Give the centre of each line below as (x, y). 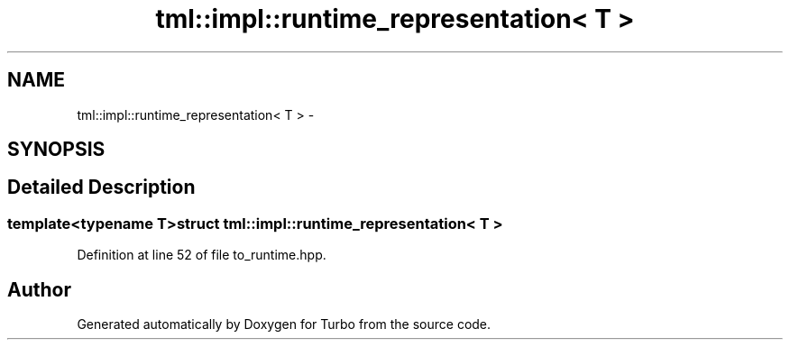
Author (39, 289)
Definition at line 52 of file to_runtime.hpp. (202, 255)
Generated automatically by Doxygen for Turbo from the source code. (284, 324)
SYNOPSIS (56, 150)
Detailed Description (101, 187)
